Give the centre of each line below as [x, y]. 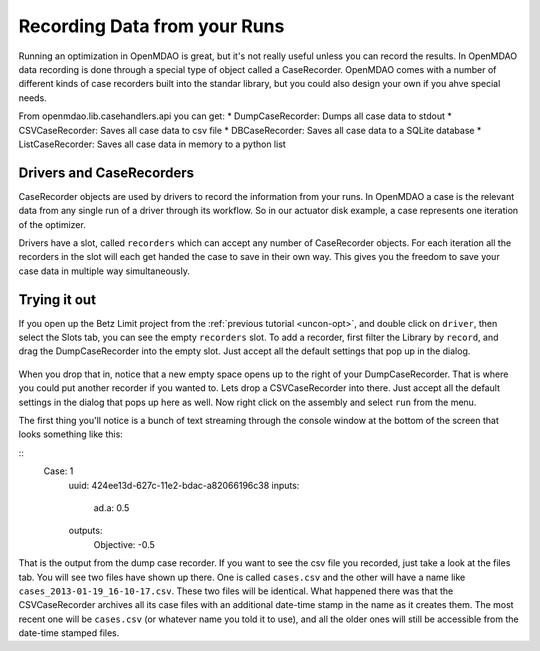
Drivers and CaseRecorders [106, 172]
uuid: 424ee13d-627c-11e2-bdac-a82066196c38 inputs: [184, 485]
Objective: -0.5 [124, 544]
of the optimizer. [52, 224]
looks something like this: [71, 434]
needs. [32, 97]
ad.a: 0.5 [111, 507]
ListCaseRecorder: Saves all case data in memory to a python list [152, 144]
